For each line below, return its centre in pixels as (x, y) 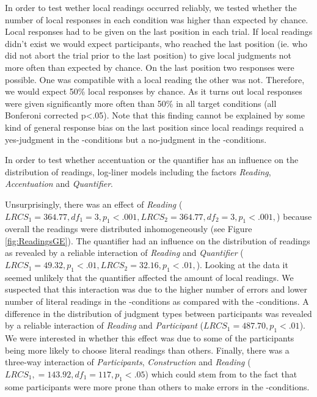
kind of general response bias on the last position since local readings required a (155, 127)
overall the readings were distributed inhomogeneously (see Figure (129, 229)
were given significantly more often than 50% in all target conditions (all (141, 103)
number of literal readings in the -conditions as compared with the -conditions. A (157, 301)
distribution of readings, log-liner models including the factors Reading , (138, 171)
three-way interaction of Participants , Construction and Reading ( (128, 362)
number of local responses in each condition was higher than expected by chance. (157, 19)
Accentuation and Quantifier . (59, 184)
